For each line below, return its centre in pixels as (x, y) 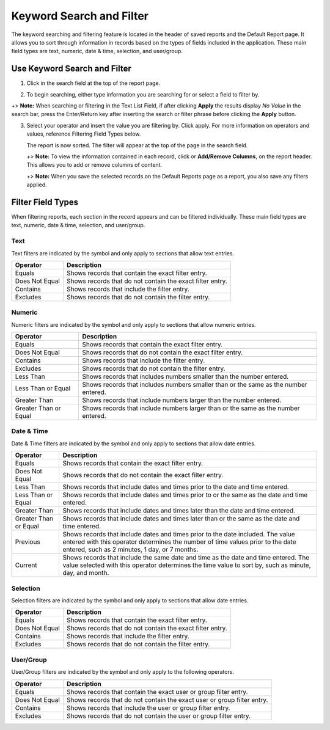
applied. (37, 185)
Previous (28, 542)
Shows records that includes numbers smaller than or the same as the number (195, 385)
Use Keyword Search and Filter (71, 69)
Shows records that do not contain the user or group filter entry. (158, 716)
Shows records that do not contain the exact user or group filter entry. (167, 699)
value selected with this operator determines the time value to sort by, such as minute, (187, 565)
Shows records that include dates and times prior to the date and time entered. (176, 487)
